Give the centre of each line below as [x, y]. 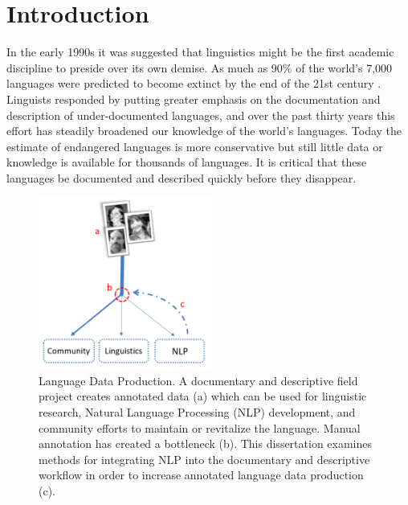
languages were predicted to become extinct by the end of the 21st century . [194, 83]
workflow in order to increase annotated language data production [201, 475]
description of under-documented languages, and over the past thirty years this [201, 115]
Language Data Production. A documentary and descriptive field [198, 380]
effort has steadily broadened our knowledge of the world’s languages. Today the [204, 131]
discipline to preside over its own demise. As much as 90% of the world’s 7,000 [200, 67]
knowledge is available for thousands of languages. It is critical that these [187, 162]
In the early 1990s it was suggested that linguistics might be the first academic [200, 52]
